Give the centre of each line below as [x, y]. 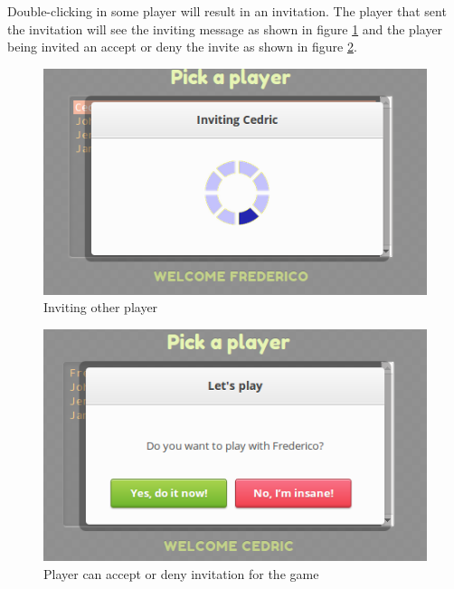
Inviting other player [101, 307]
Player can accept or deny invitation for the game [181, 573]
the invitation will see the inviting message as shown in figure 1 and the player [225, 28]
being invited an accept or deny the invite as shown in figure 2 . [182, 47]
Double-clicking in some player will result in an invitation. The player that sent [227, 11]
